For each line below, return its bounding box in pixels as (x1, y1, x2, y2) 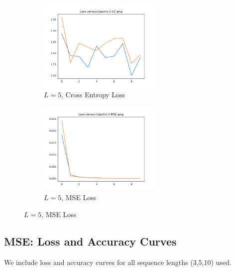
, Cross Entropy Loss (61, 89, 125, 100)
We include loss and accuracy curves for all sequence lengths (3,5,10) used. (4, 257, 232, 267)
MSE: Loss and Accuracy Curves (4, 233, 177, 249)
